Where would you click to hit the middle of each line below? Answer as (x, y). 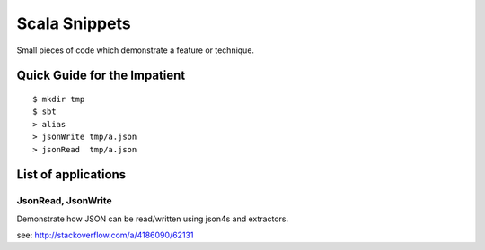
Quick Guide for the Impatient (101, 76)
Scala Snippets (74, 23)
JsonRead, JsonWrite (64, 201)
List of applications (71, 175)
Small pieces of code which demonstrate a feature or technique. (136, 50)
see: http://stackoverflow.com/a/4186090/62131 (105, 235)
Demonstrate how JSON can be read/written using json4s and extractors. (153, 219)
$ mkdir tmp (59, 99)
